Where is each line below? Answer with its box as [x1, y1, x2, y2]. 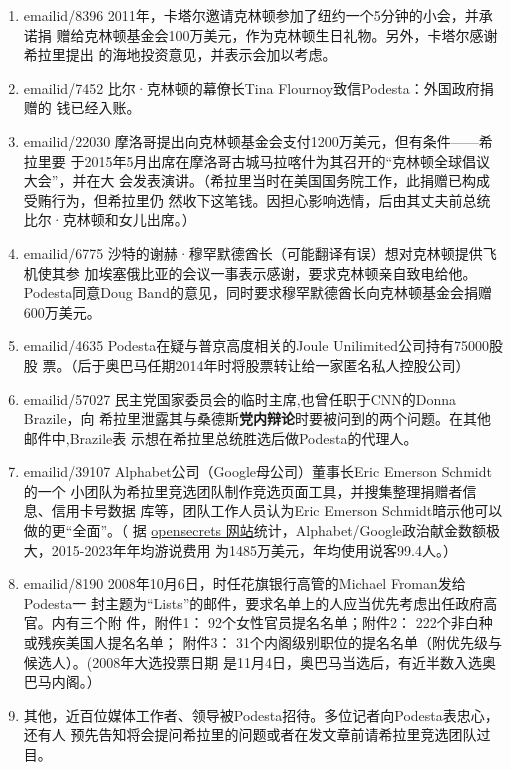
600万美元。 [23, 301, 101, 322]
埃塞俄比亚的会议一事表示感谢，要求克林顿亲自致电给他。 [98, 262, 477, 283]
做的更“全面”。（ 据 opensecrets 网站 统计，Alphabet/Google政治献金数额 [23, 520, 487, 541]
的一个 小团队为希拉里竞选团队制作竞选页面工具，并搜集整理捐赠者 [23, 480, 463, 501]
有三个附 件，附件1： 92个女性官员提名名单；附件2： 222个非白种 [65, 612, 493, 633]
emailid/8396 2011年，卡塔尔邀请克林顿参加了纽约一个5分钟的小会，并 [23, 5, 479, 25]
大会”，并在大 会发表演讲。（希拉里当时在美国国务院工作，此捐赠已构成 [23, 170, 491, 191]
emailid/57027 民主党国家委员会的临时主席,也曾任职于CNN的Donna [23, 388, 457, 409]
